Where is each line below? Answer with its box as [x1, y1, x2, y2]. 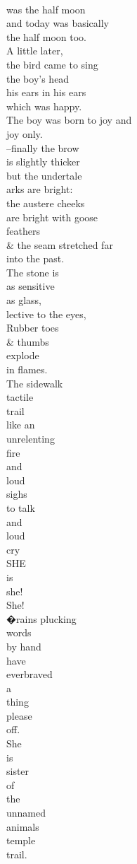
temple [6, 833, 36, 848]
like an [6, 417, 35, 432]
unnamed [6, 805, 46, 820]
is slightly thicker [6, 154, 80, 169]
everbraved [6, 667, 53, 682]
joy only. [6, 126, 43, 141]
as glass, [6, 293, 41, 308]
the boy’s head [6, 71, 70, 86]
